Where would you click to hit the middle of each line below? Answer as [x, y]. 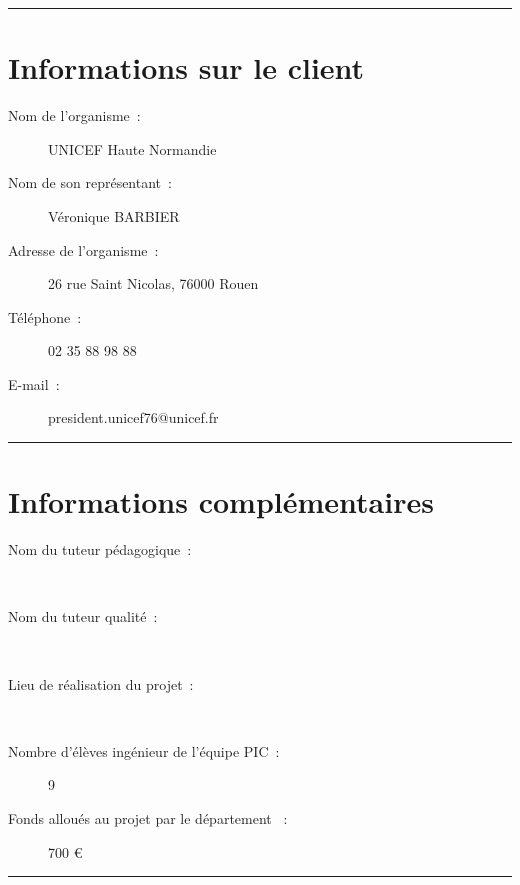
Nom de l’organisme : [74, 115]
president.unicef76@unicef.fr [133, 417]
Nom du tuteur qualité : [83, 616]
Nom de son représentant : [90, 182]
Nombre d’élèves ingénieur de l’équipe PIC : [144, 750]
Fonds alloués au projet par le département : [148, 817]
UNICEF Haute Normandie [132, 148]
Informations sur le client [186, 67]
